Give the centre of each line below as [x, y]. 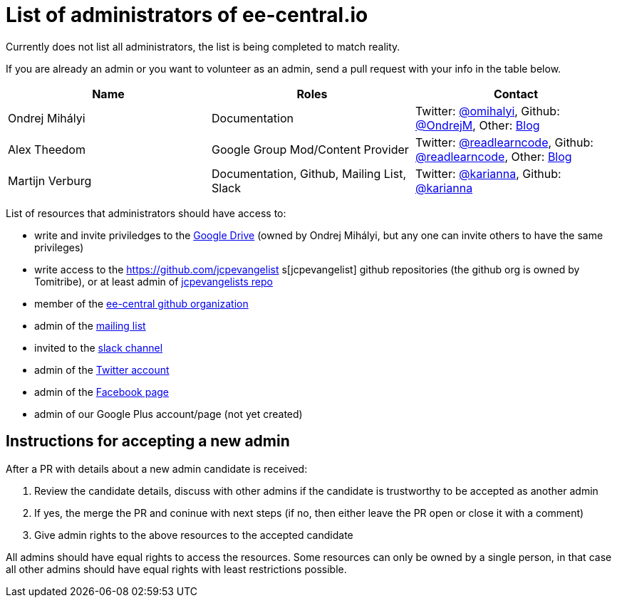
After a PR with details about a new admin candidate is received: [157, 468]
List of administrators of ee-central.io [187, 15]
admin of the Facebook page [102, 392]
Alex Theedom [47, 149]
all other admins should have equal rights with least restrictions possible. [176, 569]
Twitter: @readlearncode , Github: [504, 142]
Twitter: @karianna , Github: [488, 173]
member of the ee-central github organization [141, 303]
